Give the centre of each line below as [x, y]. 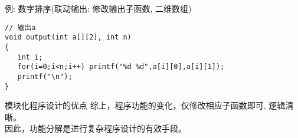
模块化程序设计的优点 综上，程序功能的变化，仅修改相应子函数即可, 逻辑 [145, 105]
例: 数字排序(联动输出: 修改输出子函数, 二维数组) [98, 8]
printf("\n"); [45, 76]
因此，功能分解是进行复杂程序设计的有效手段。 [96, 128]
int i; [30, 57]
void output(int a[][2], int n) [68, 37]
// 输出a [20, 27]
